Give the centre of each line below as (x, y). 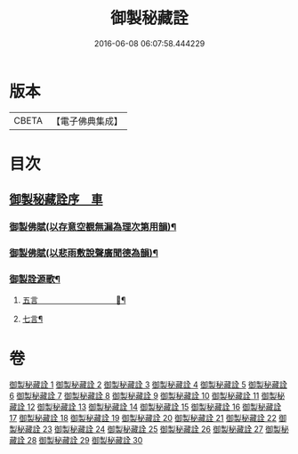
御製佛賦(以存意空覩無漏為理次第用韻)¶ (93, 227)
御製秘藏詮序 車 (56, 200)
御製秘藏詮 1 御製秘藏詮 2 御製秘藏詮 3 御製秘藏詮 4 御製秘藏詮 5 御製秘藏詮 (148, 385)
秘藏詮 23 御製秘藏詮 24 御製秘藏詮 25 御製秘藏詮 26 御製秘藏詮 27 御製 (149, 429)
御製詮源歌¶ (35, 280)
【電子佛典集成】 (87, 121)
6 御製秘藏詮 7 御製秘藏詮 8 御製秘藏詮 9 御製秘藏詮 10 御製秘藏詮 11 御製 (143, 396)
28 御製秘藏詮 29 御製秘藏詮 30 (85, 441)
